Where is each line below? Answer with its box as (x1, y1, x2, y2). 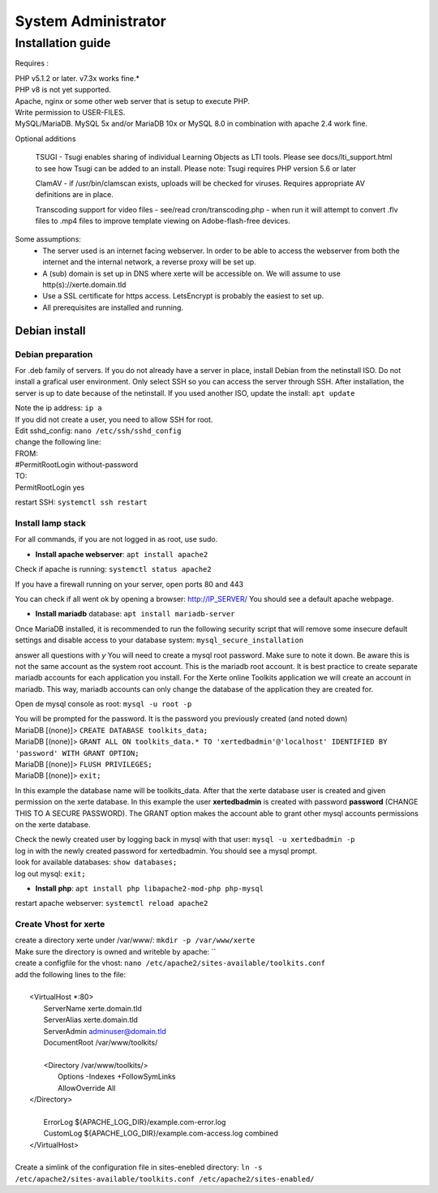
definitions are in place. (35, 190, 114, 200)
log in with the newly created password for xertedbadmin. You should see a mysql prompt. (15, 846, 318, 856)
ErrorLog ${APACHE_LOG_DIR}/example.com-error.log (43, 1117, 226, 1126)
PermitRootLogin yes (15, 483, 85, 492)
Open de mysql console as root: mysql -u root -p (15, 699, 192, 709)
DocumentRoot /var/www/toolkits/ (43, 1038, 158, 1047)
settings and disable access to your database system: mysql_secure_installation (15, 635, 304, 645)
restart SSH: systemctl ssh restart (15, 497, 148, 507)
